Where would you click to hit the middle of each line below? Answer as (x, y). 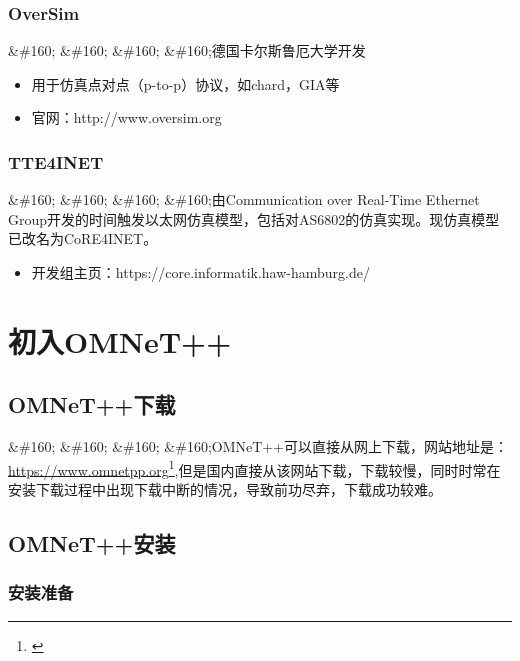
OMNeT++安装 (92, 543)
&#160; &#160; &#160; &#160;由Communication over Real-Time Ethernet (244, 199)
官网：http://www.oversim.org (126, 117)
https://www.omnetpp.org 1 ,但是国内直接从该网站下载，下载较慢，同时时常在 (254, 468)
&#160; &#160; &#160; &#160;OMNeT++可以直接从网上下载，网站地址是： (258, 446)
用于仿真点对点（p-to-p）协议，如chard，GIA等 (185, 83)
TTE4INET (56, 161)
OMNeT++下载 (92, 404)
